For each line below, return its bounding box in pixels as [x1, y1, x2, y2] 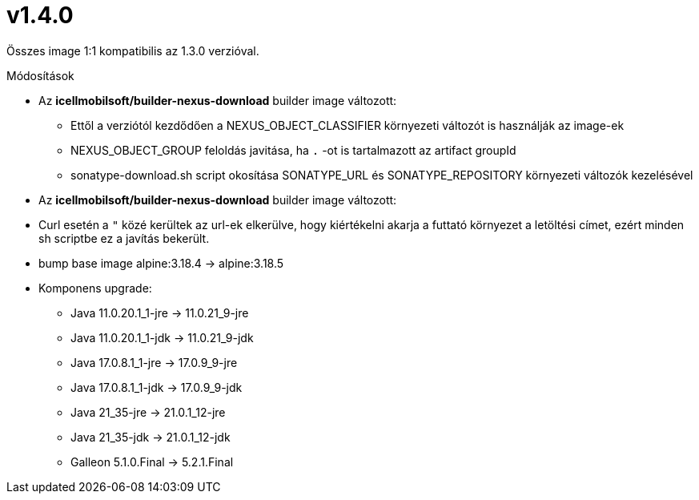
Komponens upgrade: [38, 280, 152, 295]
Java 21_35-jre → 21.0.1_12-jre [70, 405, 226, 419]
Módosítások [6, 68, 74, 83]
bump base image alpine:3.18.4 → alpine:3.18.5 [38, 256, 284, 270]
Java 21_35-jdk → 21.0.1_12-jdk [70, 429, 231, 444]
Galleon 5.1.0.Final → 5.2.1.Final [70, 454, 234, 469]
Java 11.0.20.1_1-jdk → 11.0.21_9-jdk [70, 330, 254, 345]
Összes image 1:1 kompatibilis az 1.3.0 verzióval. [6, 43, 259, 58]
